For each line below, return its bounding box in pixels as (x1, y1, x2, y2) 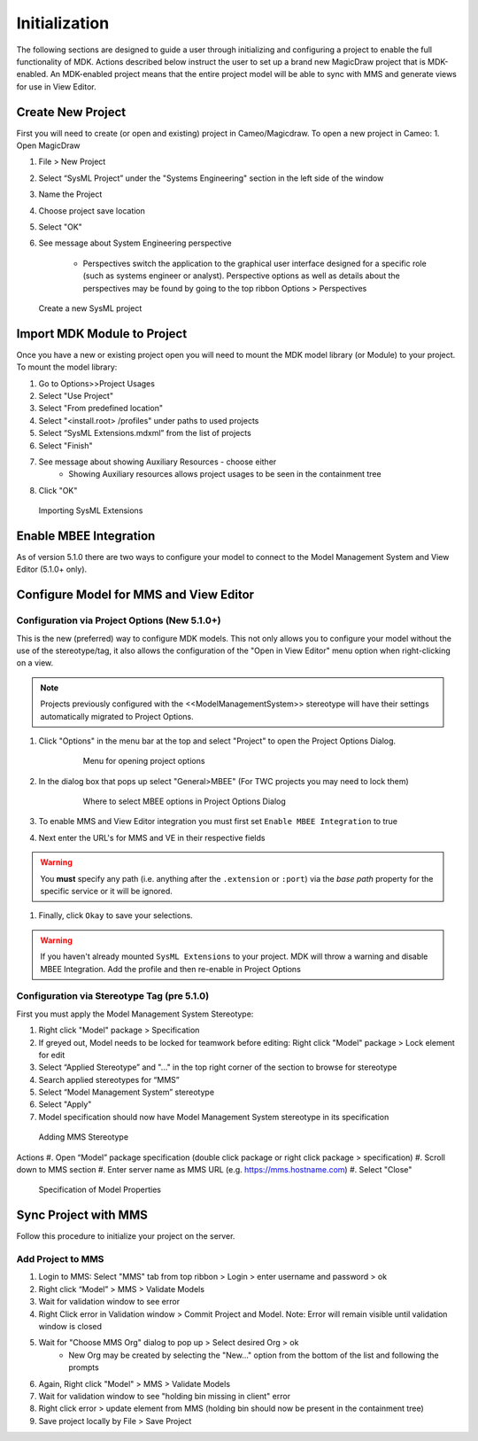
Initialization (16, 13, 110, 33)
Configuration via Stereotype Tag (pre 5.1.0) (16, 990, 210, 1002)
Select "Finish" (38, 440, 93, 451)
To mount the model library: (16, 362, 118, 372)
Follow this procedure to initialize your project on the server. (16, 1231, 235, 1242)
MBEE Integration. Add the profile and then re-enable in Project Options (40, 963, 301, 974)
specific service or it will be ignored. (40, 886, 173, 897)
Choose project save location (38, 205, 146, 216)
